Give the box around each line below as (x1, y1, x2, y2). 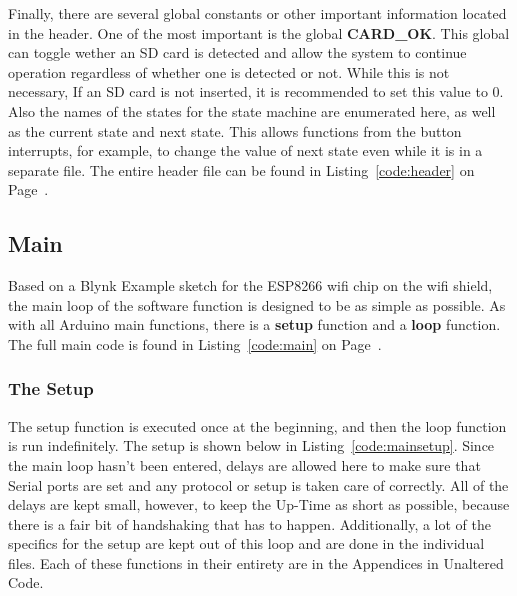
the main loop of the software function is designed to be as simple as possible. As (8, 294, 506, 315)
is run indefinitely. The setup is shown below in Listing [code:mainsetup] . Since (8, 435, 495, 456)
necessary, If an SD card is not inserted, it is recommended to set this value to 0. (8, 81, 504, 102)
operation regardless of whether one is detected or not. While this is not (8, 61, 450, 82)
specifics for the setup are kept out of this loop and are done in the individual (8, 533, 485, 554)
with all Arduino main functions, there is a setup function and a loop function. (8, 314, 501, 335)
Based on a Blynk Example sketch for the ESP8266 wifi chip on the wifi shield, (8, 275, 493, 296)
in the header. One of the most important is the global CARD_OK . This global (8, 22, 510, 43)
